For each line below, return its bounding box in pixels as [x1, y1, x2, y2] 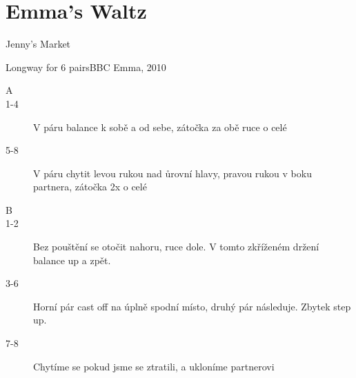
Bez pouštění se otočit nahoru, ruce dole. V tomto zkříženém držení [33, 239, 319, 254]
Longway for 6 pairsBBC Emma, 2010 [6, 59, 166, 74]
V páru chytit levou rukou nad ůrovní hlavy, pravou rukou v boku [33, 166, 312, 180]
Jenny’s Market [6, 37, 71, 51]
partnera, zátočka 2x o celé [33, 179, 147, 194]
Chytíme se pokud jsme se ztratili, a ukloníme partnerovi [33, 359, 275, 373]
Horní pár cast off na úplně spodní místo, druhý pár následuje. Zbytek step [33, 299, 351, 313]
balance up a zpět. [33, 252, 111, 267]
